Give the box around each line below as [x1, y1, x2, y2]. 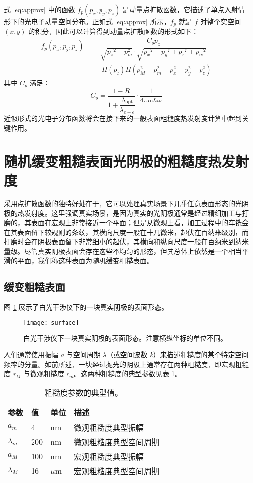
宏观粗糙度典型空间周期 [74, 465, 160, 477]
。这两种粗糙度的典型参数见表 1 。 [74, 368, 182, 379]
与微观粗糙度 [23, 368, 64, 379]
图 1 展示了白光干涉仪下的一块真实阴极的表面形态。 [4, 302, 169, 312]
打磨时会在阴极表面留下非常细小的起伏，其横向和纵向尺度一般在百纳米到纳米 [4, 236, 249, 247]
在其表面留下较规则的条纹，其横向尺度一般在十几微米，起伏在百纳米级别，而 [4, 227, 249, 237]
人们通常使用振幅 [4, 350, 58, 360]
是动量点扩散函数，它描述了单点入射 [122, 4, 238, 14]
